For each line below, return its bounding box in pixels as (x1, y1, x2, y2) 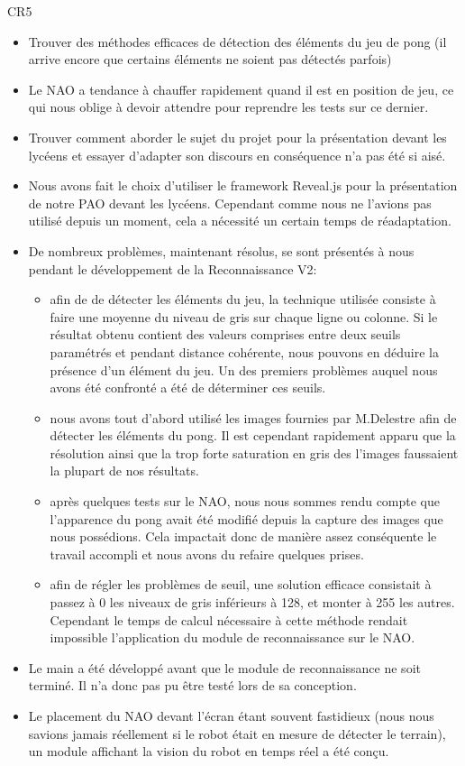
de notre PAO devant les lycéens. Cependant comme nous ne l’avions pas (28, 193, 432, 212)
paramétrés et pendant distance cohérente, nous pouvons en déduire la (50, 342, 439, 361)
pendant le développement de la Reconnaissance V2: (28, 259, 317, 278)
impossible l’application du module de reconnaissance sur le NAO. (50, 628, 415, 647)
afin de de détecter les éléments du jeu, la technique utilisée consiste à (50, 290, 436, 309)
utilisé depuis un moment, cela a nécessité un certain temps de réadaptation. (28, 211, 451, 230)
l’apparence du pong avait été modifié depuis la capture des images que (50, 509, 443, 528)
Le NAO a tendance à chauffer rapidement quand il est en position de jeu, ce (28, 79, 454, 98)
